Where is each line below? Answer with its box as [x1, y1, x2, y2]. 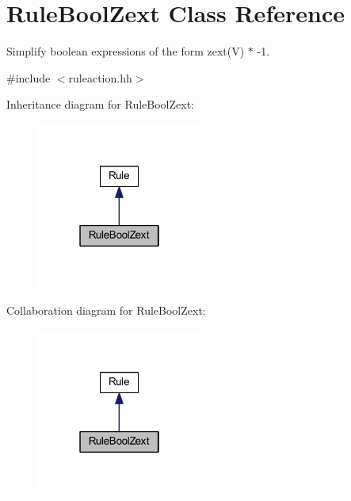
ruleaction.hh [68, 69, 132, 86]
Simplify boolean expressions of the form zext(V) [6, 43, 245, 59]
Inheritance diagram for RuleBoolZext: [6, 96, 194, 113]
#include [6, 69, 51, 86]
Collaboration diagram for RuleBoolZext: [6, 302, 206, 319]
